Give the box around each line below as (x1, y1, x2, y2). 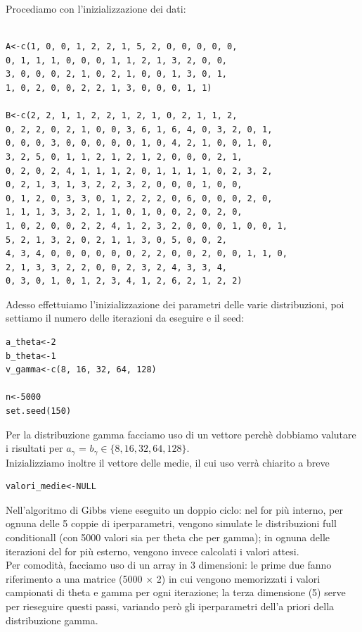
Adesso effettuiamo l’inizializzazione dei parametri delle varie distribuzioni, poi (6, 296, 344, 311)
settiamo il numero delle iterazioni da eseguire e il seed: (6, 310, 245, 325)
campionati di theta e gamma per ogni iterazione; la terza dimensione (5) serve (6, 585, 346, 600)
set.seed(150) (6, 406, 72, 417)
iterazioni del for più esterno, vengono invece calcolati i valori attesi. (6, 543, 299, 558)
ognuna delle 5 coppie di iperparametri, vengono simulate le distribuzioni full (6, 516, 337, 531)
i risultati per (6, 441, 63, 455)
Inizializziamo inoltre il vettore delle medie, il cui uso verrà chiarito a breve (6, 455, 330, 469)
